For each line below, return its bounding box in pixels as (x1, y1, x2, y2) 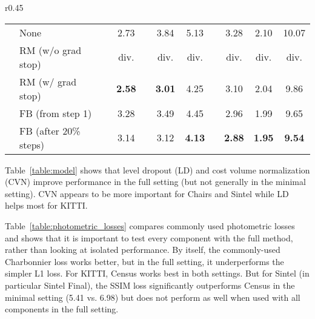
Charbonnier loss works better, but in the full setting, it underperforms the (5, 255, 284, 267)
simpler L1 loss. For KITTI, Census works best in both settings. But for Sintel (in (5, 267, 310, 280)
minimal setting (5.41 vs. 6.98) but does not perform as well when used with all (5, 290, 300, 303)
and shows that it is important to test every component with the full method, (5, 231, 293, 244)
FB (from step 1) (19, 106, 92, 120)
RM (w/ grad (19, 74, 77, 89)
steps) (19, 137, 45, 152)
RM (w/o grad (19, 42, 82, 57)
